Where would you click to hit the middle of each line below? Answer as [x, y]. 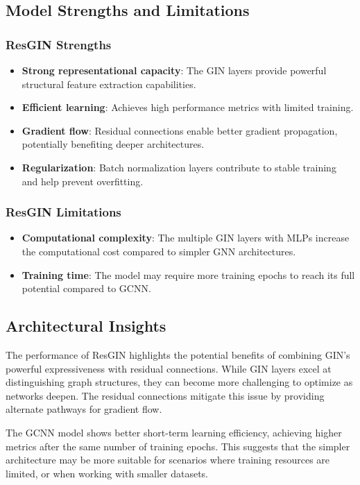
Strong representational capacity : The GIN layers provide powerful [174, 70]
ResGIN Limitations [63, 212]
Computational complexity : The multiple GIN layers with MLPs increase [186, 238]
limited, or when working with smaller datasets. [107, 473]
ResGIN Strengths [59, 44]
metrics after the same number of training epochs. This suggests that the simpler [178, 446]
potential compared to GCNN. [86, 288]
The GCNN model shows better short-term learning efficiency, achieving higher [174, 432]
